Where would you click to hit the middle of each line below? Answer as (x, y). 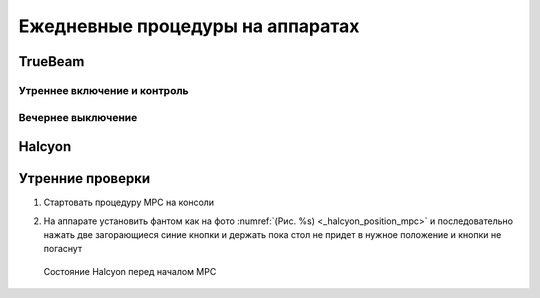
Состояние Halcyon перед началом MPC (130, 271)
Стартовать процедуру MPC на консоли (129, 202)
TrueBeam (51, 61)
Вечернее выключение (78, 117)
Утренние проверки (84, 178)
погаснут (63, 249)
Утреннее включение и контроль (103, 90)
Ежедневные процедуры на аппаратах (189, 26)
